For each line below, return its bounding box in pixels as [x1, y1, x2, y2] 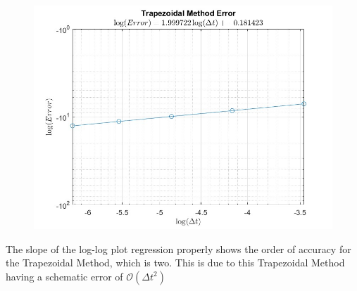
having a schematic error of [6, 269, 123, 283]
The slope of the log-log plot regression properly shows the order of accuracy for [6, 241, 351, 256]
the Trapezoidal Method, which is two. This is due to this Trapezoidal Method [6, 255, 345, 270]
